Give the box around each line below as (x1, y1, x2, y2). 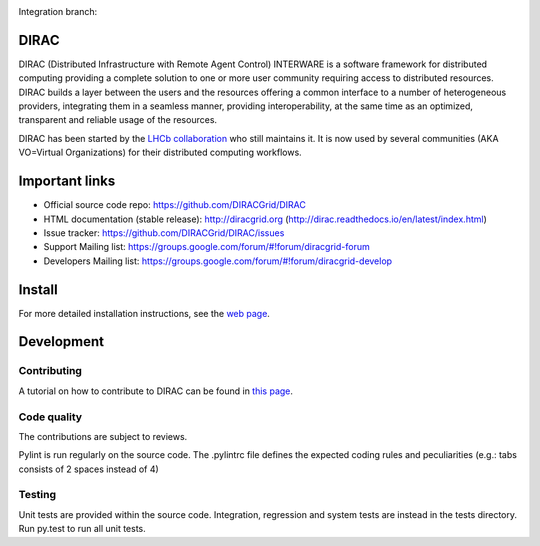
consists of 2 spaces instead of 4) (18, 463, 159, 475)
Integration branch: (18, 6, 98, 17)
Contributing (18, 364, 82, 378)
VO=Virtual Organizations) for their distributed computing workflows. (18, 146, 302, 159)
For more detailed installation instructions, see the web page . (18, 307, 270, 319)
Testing (18, 488, 57, 502)
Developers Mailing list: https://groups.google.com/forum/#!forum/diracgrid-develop (43, 255, 393, 267)
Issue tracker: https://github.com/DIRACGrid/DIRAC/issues (43, 226, 285, 239)
